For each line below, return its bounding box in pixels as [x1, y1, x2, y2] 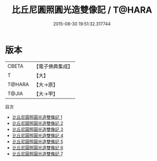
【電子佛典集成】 [34, 63, 73, 70]
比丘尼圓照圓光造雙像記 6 [12, 144, 63, 150]
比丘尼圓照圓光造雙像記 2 [12, 120, 63, 126]
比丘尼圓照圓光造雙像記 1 [12, 114, 62, 120]
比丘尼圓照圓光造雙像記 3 [12, 126, 63, 132]
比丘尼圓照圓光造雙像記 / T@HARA [11, 4, 153, 16]
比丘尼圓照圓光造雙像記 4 [12, 132, 63, 138]
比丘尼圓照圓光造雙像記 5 [12, 139, 63, 144]
